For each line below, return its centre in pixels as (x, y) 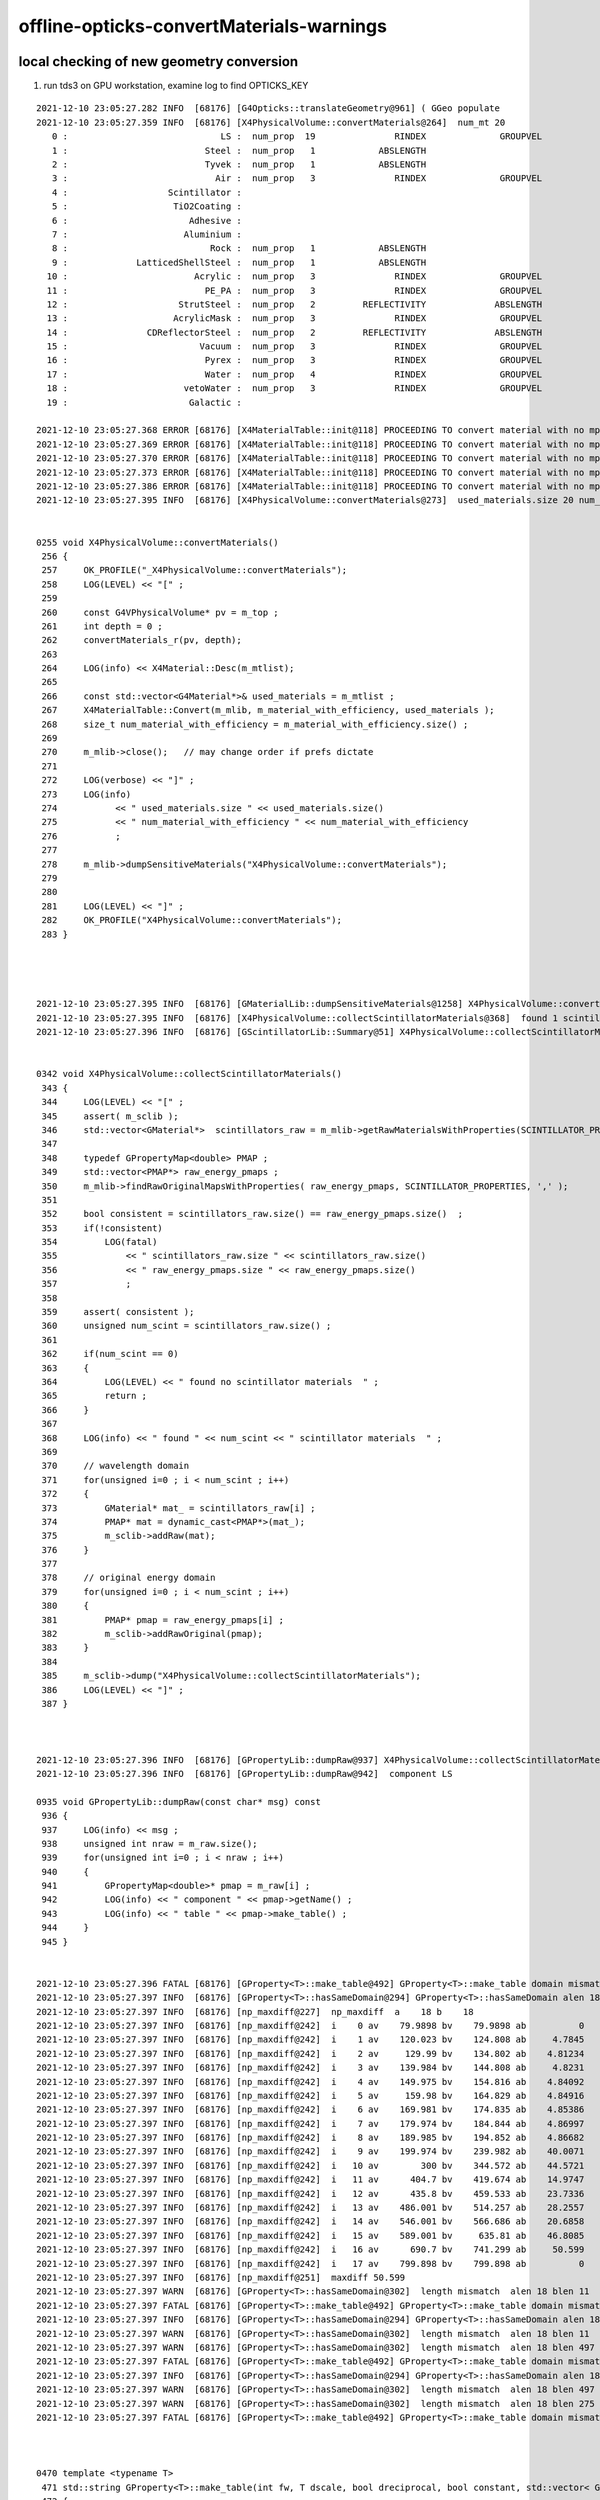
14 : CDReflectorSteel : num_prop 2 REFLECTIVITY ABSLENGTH (294, 332)
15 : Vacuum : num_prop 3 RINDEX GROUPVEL (294, 346)
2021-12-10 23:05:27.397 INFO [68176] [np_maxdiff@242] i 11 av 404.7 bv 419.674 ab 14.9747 (310, 2179)
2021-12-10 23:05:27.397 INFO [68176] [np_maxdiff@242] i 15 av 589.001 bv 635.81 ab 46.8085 (310, 2235)
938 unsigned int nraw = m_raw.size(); (150, 1843)
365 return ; (94, 1396)
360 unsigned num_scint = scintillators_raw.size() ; (186, 1326)
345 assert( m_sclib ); (110, 1116)
